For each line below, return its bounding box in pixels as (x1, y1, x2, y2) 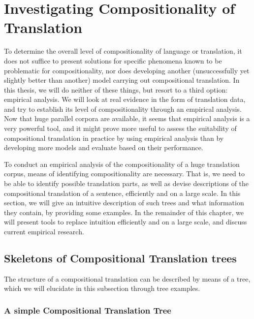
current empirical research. (4, 226, 84, 236)
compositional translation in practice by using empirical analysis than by (4, 132, 224, 143)
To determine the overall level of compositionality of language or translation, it (4, 46, 242, 56)
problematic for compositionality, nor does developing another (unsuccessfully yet (4, 65, 250, 75)
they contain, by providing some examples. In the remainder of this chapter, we (4, 207, 244, 217)
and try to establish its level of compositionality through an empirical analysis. (4, 103, 242, 114)
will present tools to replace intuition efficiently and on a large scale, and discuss (4, 217, 247, 227)
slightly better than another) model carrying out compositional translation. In (4, 75, 240, 85)
